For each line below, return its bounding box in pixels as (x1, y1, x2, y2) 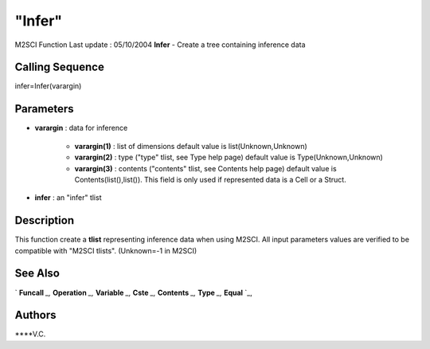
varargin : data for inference (34, 124, 128, 133)
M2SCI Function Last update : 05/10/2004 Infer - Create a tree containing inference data (14, 40, 306, 49)
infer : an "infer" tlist (34, 193, 102, 202)
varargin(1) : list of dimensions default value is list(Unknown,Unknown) (74, 141, 308, 151)
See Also (14, 267, 60, 280)
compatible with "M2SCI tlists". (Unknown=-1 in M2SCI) (14, 245, 197, 255)
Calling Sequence (14, 61, 105, 74)
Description (14, 214, 75, 227)
